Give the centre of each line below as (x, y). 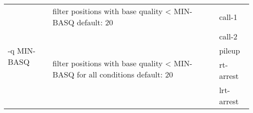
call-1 (228, 17)
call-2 (228, 36)
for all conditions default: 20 (125, 74)
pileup (230, 50)
